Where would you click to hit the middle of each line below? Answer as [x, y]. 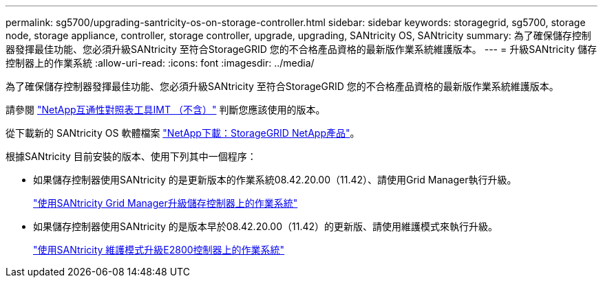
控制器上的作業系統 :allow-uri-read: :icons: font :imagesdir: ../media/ [160, 63]
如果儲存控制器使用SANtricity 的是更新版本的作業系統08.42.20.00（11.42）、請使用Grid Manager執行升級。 [275, 180]
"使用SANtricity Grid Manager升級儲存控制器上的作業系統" [166, 203]
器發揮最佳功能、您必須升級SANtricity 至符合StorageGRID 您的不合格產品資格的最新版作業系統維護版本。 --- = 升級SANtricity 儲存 [301, 49]
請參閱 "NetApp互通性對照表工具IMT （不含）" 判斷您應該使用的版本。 [166, 110]
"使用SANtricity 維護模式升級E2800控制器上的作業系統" [159, 250]
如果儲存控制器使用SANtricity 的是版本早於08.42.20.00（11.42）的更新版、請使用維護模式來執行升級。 [266, 226]
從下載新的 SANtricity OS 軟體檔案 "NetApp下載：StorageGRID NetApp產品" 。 [183, 133]
